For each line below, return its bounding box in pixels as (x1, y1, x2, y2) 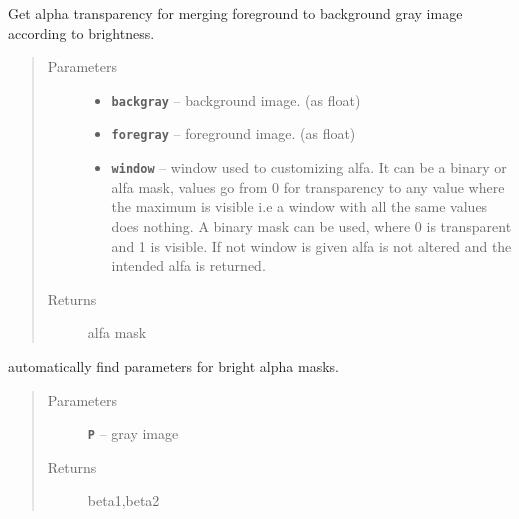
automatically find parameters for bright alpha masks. (8, 355, 339, 376)
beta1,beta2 (87, 490, 160, 511)
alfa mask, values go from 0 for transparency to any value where (111, 176, 505, 197)
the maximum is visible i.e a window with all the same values (111, 196, 488, 217)
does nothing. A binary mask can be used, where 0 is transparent (111, 215, 512, 236)
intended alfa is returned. (111, 255, 266, 276)
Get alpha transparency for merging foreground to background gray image (8, 3, 463, 23)
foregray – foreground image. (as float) (111, 123, 356, 144)
